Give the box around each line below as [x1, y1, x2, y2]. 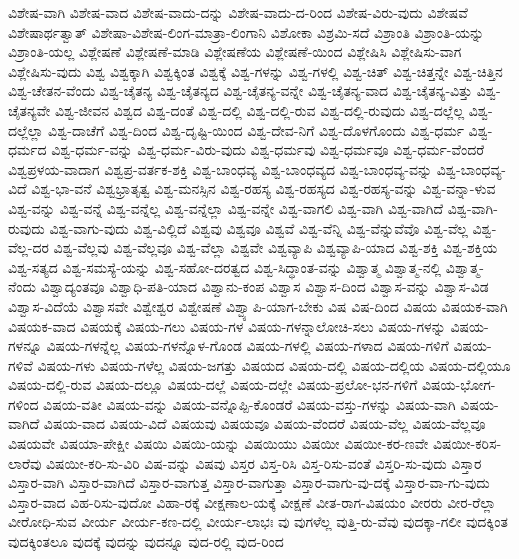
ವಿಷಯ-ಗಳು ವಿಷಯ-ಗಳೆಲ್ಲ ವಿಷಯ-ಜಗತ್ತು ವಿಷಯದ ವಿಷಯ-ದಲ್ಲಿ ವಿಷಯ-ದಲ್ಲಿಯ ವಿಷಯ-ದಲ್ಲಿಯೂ [37, 354, 511, 375]
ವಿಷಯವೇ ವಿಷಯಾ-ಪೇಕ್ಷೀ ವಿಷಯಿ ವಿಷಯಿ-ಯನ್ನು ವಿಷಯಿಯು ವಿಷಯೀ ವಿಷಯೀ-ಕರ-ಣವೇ [8, 433, 429, 454]
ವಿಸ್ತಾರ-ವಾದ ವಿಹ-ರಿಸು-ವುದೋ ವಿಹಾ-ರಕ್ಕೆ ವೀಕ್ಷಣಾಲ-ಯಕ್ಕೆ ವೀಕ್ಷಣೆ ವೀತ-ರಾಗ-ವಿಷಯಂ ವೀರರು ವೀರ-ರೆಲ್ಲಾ [8, 491, 496, 512]
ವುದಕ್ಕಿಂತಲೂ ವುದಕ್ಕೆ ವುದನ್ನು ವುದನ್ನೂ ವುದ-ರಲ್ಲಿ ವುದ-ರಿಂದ [8, 531, 284, 552]
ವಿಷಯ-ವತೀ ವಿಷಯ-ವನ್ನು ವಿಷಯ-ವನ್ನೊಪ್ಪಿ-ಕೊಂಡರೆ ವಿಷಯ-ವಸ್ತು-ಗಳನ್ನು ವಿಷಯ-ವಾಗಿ [43, 393, 456, 414]
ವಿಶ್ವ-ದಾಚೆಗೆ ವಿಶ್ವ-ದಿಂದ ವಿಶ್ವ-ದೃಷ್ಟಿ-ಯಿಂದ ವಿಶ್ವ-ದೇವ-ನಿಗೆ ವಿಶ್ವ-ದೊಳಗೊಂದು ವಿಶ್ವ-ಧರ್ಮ [48, 119, 464, 140]
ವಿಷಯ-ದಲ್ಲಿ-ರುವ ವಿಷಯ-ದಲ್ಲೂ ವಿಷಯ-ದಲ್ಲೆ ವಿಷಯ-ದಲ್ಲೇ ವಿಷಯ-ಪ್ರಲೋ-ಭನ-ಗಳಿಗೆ [8, 374, 418, 395]
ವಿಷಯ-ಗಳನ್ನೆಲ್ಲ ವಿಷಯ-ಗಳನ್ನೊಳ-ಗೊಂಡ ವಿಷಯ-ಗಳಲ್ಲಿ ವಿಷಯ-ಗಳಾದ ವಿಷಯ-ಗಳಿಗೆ [46, 335, 449, 356]
